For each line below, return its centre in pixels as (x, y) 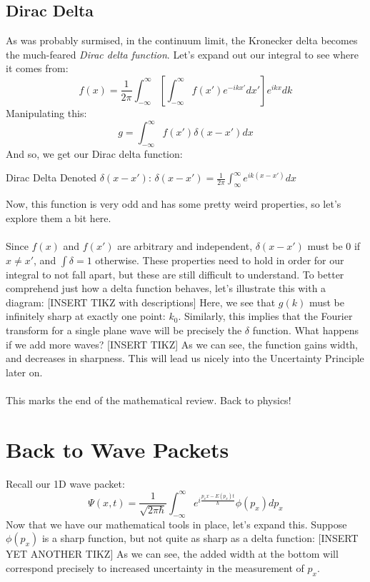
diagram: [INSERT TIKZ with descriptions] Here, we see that (141, 302)
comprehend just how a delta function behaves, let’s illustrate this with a (166, 288)
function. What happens (305, 330)
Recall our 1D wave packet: (65, 483)
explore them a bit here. (59, 217)
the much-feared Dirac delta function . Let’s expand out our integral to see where (182, 54)
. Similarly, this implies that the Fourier (265, 316)
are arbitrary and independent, (185, 246)
